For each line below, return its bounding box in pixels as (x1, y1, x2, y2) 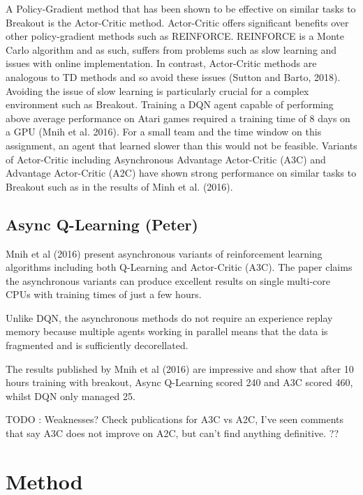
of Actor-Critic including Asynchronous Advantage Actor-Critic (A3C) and (6, 152, 326, 166)
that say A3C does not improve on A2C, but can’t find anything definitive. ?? (6, 426, 339, 441)
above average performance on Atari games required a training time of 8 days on (6, 110, 350, 125)
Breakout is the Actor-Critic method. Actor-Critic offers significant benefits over (6, 15, 349, 29)
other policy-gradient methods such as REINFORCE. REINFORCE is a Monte (6, 29, 344, 43)
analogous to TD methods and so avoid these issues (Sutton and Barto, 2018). (6, 69, 341, 84)
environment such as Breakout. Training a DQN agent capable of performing (6, 97, 334, 112)
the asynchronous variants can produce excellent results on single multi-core (6, 273, 330, 288)
